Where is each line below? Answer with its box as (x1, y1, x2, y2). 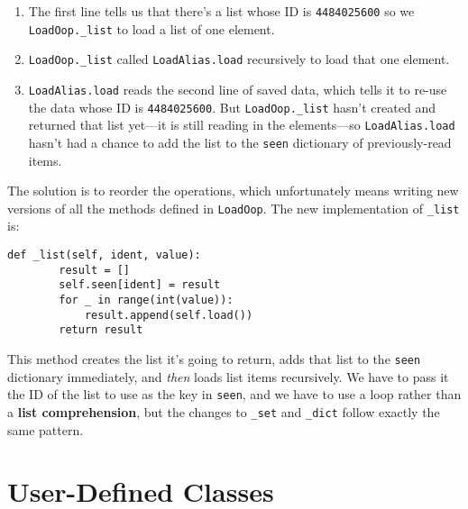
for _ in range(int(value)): (59, 294, 234, 306)
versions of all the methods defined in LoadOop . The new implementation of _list (7, 198, 460, 217)
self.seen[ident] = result (59, 278, 221, 292)
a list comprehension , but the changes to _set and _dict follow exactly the (7, 402, 440, 421)
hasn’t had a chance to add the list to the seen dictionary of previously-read (28, 132, 452, 151)
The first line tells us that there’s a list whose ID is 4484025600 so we (28, 2, 415, 20)
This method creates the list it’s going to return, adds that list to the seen (7, 349, 421, 368)
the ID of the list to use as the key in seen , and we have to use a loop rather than (7, 385, 462, 404)
